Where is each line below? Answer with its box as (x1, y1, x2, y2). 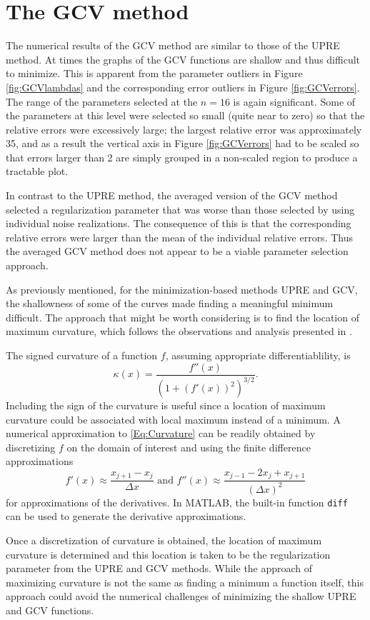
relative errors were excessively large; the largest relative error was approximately (6, 121, 362, 136)
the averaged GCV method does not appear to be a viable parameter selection (6, 244, 349, 259)
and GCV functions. (6, 603, 94, 618)
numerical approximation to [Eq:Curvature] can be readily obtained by (6, 426, 316, 441)
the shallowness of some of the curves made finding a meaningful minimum (6, 296, 334, 311)
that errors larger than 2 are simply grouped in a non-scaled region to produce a (6, 149, 358, 164)
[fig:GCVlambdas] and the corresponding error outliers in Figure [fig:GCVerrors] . (6, 79, 360, 94)
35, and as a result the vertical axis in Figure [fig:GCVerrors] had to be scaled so (6, 136, 359, 151)
